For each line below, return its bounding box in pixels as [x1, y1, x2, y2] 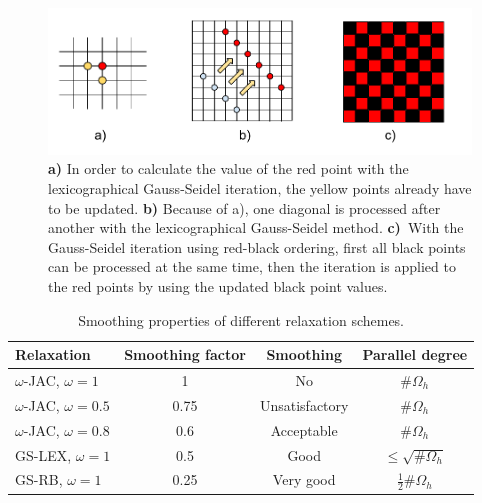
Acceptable [270, 419, 338, 440]
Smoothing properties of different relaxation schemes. [78, 309, 405, 330]
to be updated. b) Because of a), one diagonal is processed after [48, 197, 441, 218]
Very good [272, 469, 336, 490]
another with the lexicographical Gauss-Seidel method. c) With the [48, 217, 464, 238]
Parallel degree [362, 344, 468, 365]
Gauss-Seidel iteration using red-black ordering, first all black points [48, 236, 466, 257]
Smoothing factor [124, 344, 246, 365]
